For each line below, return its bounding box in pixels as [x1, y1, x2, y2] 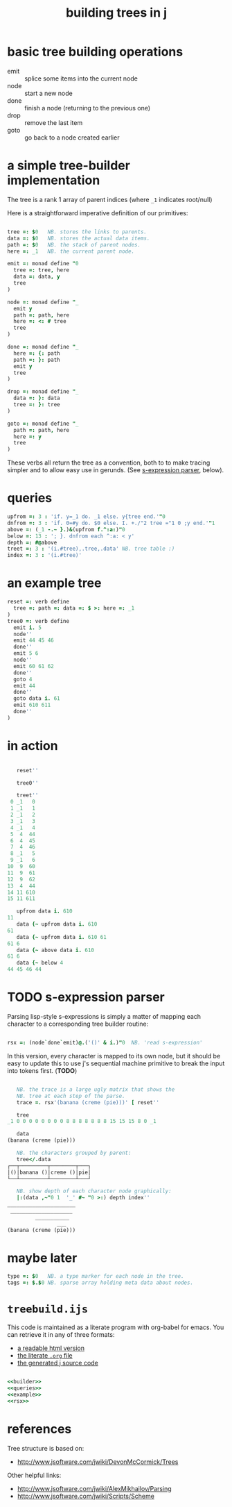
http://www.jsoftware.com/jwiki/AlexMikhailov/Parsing [17, 1484, 172, 1492]
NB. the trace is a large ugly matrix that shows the [16, 1085, 175, 1093]
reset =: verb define [7, 599, 70, 606]
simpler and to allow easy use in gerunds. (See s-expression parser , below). [7, 466, 224, 474]
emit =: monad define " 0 [7, 260, 79, 267]
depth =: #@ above [7, 539, 57, 546]
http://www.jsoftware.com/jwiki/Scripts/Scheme [17, 1492, 154, 1500]
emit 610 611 [13, 701, 51, 709]
